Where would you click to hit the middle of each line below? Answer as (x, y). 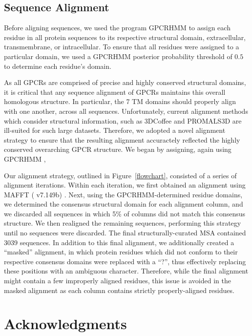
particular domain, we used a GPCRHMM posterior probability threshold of (118, 56)
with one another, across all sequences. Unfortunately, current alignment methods (126, 111)
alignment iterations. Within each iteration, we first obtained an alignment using (125, 185)
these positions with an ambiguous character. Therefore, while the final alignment (126, 271)
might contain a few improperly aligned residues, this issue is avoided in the (117, 281)
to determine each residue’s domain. (58, 66)
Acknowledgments (65, 324)
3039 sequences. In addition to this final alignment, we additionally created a (119, 242)
